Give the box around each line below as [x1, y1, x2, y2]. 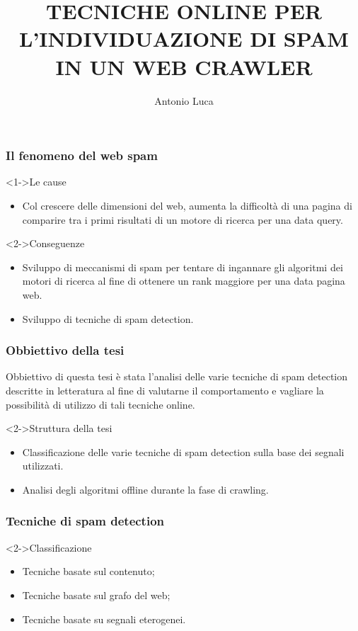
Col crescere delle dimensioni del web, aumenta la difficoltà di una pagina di [22, 198, 352, 212]
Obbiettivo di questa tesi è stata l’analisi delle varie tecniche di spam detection [6, 369, 347, 384]
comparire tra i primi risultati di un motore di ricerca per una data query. [22, 212, 343, 227]
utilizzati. [22, 458, 64, 473]
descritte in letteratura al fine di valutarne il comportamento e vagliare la [6, 382, 324, 397]
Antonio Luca [154, 93, 214, 108]
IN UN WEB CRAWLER [55, 52, 313, 81]
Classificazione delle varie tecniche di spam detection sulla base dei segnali [22, 444, 345, 459]
